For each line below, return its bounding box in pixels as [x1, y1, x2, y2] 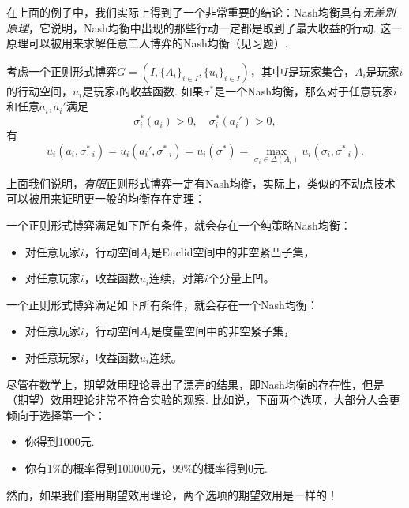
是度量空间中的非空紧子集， [151, 323, 295, 339]
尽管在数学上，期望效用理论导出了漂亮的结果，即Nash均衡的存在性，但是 [6, 375, 385, 392]
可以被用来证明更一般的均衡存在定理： [6, 190, 205, 207]
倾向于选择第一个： [6, 406, 106, 423]
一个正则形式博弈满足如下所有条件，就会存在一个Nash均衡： [6, 296, 318, 312]
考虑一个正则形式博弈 [6, 62, 117, 79]
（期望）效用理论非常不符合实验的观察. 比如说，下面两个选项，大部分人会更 [6, 391, 400, 408]
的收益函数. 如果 [119, 82, 204, 99]
